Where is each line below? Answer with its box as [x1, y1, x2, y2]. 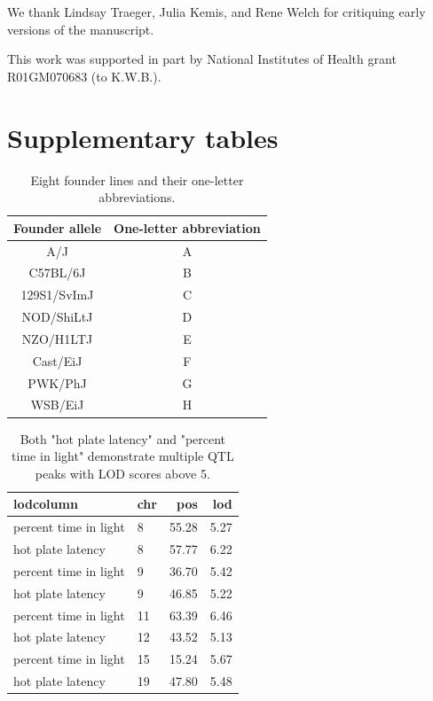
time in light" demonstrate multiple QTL [12, 447, 234, 465]
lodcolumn [13, 495, 78, 513]
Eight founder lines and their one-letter [30, 170, 244, 189]
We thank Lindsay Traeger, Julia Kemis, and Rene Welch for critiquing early [7, 3, 426, 20]
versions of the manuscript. [7, 19, 154, 38]
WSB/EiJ [30, 395, 84, 414]
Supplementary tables [7, 119, 279, 155]
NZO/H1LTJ [21, 329, 93, 347]
